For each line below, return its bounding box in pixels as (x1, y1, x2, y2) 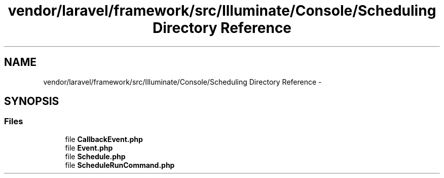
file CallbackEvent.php (65, 134, 143, 144)
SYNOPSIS (4, 95, 59, 108)
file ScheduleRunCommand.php (65, 160, 175, 169)
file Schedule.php (65, 152, 126, 161)
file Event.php (65, 143, 113, 152)
